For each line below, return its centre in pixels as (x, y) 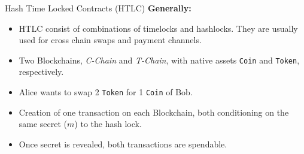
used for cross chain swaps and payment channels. (110, 40)
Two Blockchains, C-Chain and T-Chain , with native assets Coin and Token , (159, 60)
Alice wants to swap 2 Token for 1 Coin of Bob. (106, 92)
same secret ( (43, 124)
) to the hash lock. (108, 124)
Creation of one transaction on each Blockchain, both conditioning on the (154, 112)
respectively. (41, 72)
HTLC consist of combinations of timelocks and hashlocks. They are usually (158, 28)
